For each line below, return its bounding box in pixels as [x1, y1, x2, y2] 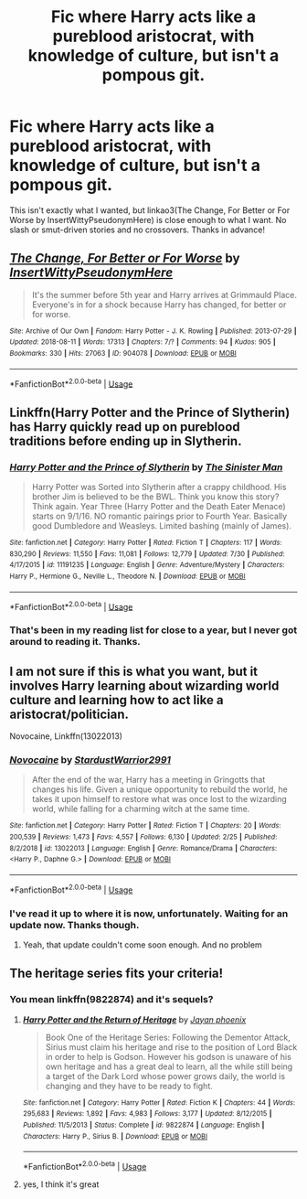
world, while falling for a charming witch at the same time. [31, 803, 250, 815]
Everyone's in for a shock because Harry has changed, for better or [31, 299, 287, 310]
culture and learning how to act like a [9, 692, 224, 708]
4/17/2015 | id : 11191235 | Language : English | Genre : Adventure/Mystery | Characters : [9, 561, 285, 570]
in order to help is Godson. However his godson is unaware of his [45, 1051, 292, 1062]
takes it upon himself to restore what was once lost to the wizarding [31, 794, 288, 805]
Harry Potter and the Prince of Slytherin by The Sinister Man [9, 460, 283, 473]
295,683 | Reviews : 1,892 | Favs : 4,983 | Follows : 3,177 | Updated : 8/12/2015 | [22, 1109, 272, 1119]
